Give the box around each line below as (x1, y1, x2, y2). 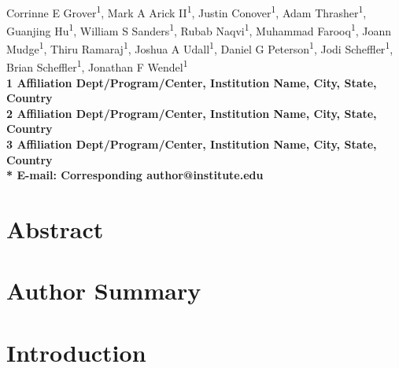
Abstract (6, 212, 104, 245)
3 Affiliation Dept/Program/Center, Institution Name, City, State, (6, 135, 377, 152)
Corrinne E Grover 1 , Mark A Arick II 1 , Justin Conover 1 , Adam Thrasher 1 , (6, 2, 367, 20)
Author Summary (6, 274, 201, 307)
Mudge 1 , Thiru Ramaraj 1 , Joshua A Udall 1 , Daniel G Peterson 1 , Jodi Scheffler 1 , (6, 39, 393, 57)
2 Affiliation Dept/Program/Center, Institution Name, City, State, (6, 105, 377, 121)
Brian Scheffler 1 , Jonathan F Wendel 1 (6, 57, 188, 75)
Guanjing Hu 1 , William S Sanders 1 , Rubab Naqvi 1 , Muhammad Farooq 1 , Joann (6, 20, 392, 39)
